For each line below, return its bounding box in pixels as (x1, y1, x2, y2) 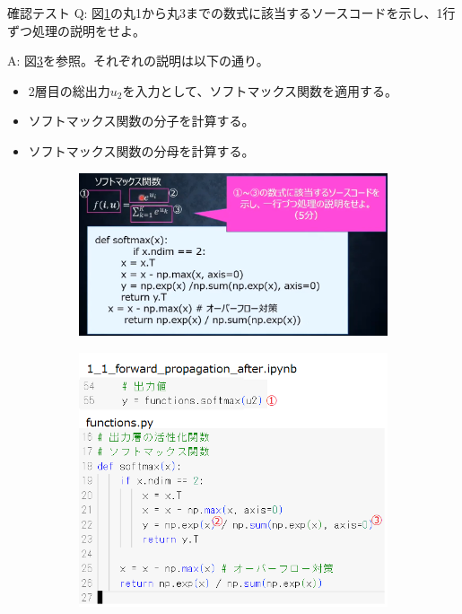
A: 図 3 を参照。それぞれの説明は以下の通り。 (7, 51, 269, 70)
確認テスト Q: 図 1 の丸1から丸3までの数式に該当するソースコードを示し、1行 (7, 4, 456, 22)
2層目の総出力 (28, 81, 110, 100)
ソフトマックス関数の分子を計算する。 (28, 111, 255, 130)
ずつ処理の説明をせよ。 (7, 21, 145, 39)
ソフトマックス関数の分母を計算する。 (28, 141, 255, 160)
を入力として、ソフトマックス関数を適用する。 (122, 81, 397, 100)
